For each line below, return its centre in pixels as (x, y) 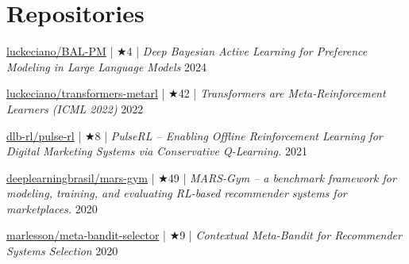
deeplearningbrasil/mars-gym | (81, 177)
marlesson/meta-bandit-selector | (86, 235)
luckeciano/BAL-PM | (60, 51)
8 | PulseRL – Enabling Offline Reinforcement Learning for (239, 135)
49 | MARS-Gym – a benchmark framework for (282, 177)
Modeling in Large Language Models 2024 (106, 66)
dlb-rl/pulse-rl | (44, 135)
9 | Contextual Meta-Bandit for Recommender (291, 235)
